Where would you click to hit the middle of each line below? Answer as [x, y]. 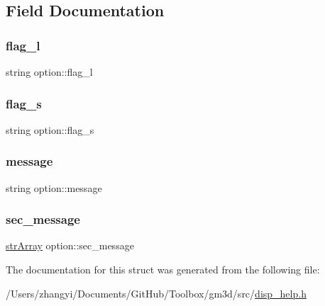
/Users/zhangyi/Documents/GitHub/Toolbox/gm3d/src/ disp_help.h [156, 293]
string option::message [54, 187]
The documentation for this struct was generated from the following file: [163, 270]
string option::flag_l [49, 72]
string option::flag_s [50, 129]
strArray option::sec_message [70, 245]
